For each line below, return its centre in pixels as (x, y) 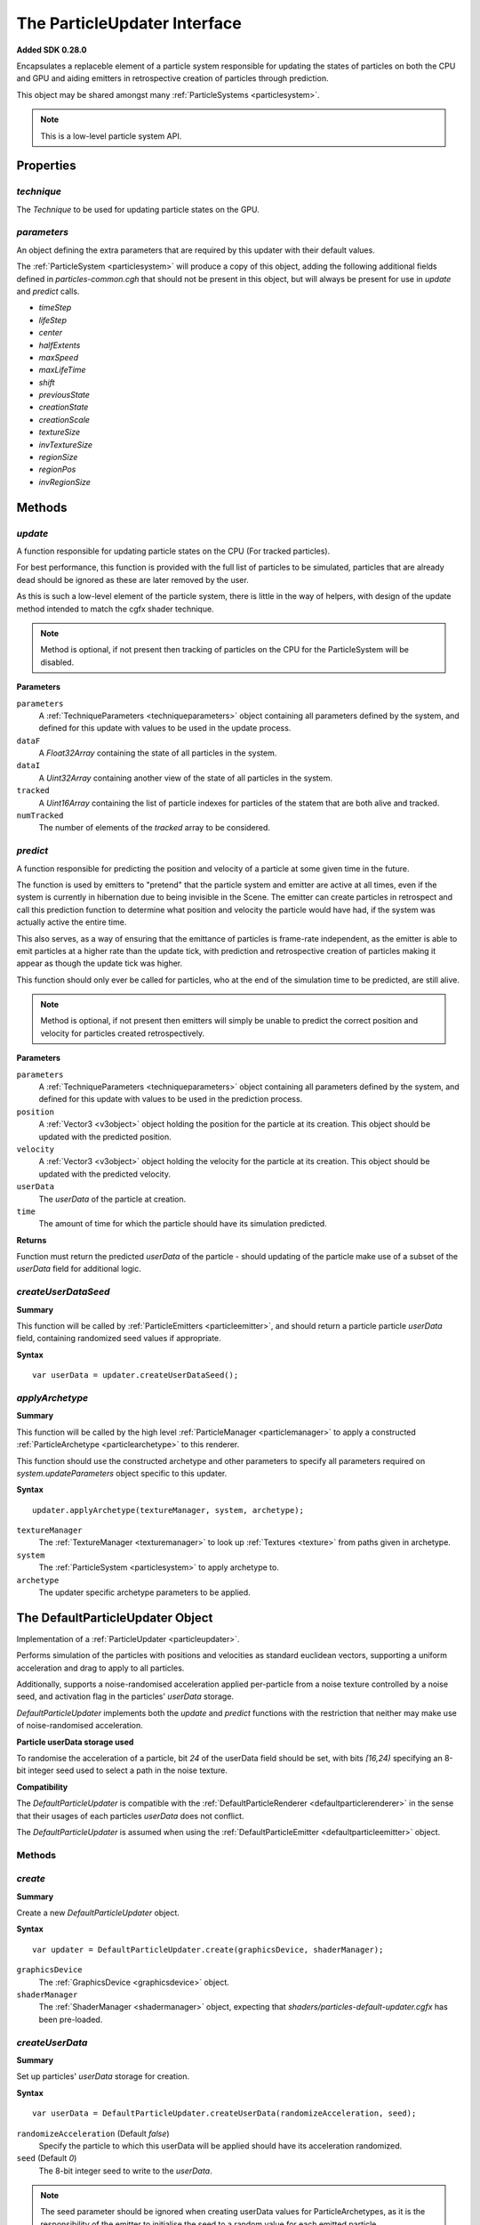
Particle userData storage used (75, 1742)
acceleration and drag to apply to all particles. (100, 1668)
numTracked (40, 816)
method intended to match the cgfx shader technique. (115, 609)
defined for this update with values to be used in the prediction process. (171, 1099)
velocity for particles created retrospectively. (122, 1033)
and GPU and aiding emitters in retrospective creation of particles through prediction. (172, 78)
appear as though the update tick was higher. (100, 963)
